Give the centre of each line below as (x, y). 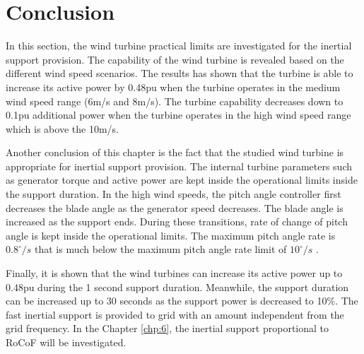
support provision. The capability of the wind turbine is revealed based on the (175, 59)
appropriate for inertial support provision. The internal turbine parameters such (179, 166)
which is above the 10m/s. (62, 128)
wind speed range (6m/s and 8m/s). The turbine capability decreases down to (175, 101)
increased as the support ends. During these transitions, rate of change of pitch (177, 222)
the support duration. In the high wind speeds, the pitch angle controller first (174, 194)
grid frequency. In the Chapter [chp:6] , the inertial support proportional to (168, 328)
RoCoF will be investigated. (66, 342)
